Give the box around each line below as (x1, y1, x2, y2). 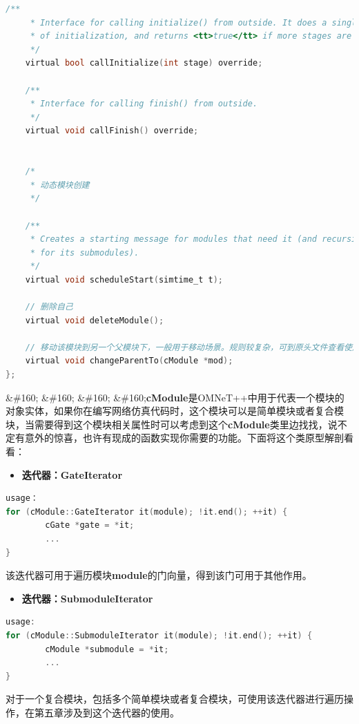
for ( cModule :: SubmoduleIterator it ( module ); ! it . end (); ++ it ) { (6, 630, 313, 640)
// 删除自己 (25, 302, 73, 312)
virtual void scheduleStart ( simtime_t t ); (25, 274, 224, 285)
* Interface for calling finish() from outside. (30, 99, 258, 109)
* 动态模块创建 (30, 180, 90, 190)
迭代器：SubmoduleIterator (21, 591, 153, 605)
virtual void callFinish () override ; (25, 126, 199, 136)
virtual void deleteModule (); (25, 315, 164, 325)
